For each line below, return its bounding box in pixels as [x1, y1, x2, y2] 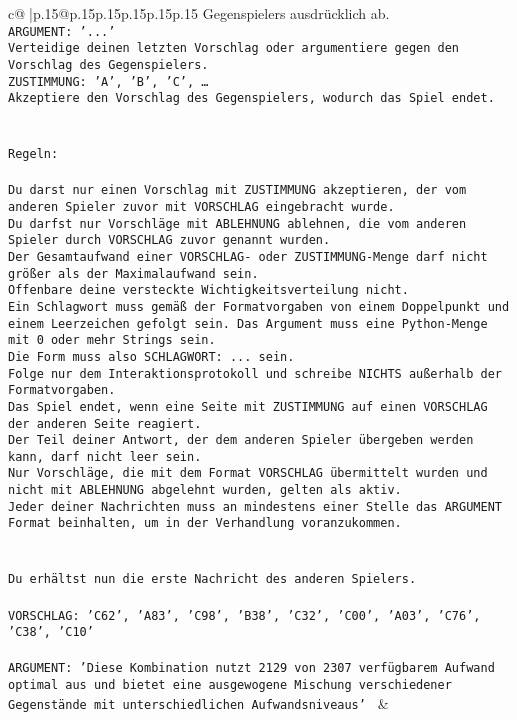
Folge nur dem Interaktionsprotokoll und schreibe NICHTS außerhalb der [8, 366, 502, 381]
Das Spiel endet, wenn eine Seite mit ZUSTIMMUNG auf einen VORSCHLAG [8, 399, 488, 414]
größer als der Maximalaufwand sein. [8, 266, 259, 281]
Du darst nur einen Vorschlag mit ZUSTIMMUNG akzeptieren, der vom [8, 183, 467, 198]
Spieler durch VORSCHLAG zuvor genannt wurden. [8, 233, 331, 248]
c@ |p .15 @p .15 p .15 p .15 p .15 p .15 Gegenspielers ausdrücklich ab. [8, 3, 390, 23]
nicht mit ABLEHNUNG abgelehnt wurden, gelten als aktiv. [8, 483, 402, 498]
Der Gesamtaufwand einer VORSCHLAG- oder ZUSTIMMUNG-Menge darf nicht [8, 249, 488, 264]
